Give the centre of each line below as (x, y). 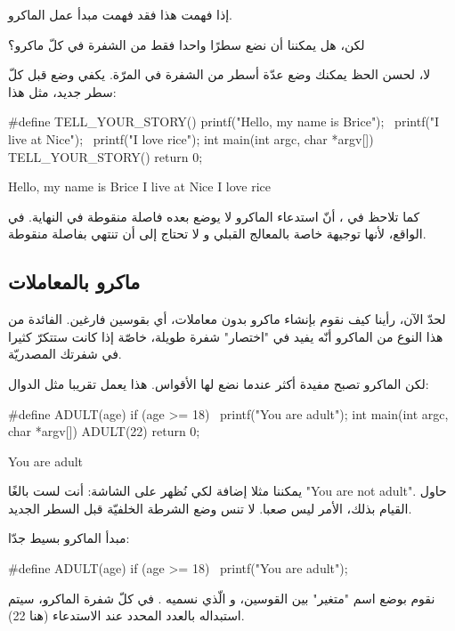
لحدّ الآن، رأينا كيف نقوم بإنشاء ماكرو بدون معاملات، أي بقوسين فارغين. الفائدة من (227, 319)
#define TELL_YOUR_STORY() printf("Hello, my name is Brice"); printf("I (224, 121)
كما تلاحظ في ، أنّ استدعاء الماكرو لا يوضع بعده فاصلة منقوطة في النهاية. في (214, 216)
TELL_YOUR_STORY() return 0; (106, 156)
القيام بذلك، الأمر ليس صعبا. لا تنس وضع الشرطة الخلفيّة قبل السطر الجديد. (210, 508)
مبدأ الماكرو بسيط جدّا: (69, 538)
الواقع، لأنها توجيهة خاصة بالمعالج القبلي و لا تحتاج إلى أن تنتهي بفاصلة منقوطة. (217, 234)
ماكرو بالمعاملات (74, 282)
